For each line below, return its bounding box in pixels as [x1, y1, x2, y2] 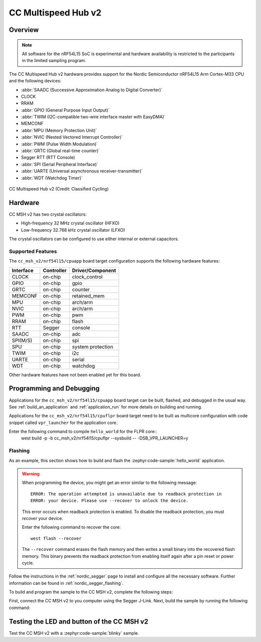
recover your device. [22, 515, 63, 521]
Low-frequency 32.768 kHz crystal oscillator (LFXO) [21, 227, 125, 233]
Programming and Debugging [9, 384, 100, 392]
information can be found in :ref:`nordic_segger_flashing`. [9, 580, 124, 586]
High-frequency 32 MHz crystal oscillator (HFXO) [21, 220, 120, 226]
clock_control [72, 273, 103, 280]
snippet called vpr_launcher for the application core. [9, 420, 118, 425]
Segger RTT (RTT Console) [21, 155, 75, 160]
